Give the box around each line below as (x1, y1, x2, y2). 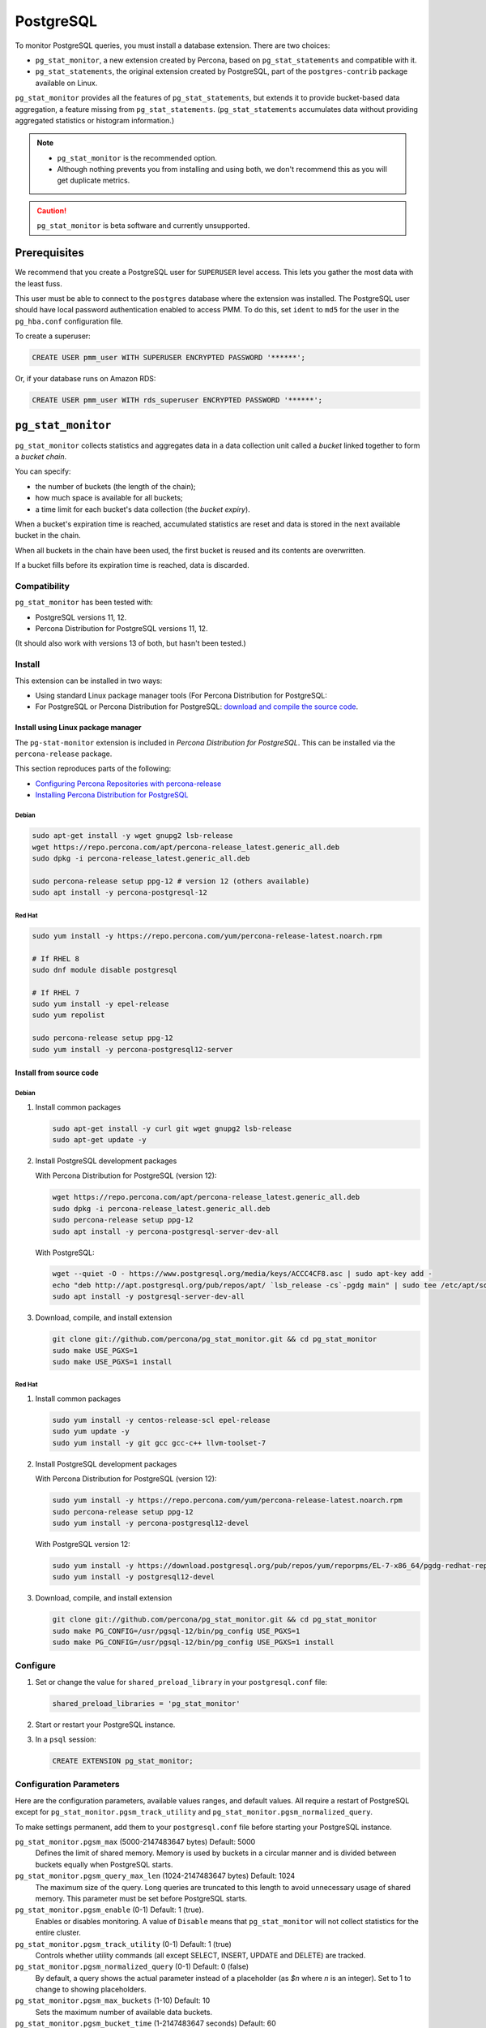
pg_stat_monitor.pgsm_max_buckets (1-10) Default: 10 (15, 1996, 211, 2005)
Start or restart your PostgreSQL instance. (35, 1720, 176, 1729)
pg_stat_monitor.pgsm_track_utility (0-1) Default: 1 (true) (15, 1939, 232, 1949)
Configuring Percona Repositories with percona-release (35, 779, 222, 788)
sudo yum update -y (52, 1427, 130, 1436)
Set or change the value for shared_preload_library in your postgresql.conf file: (35, 1677, 328, 1686)
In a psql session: (35, 1734, 96, 1744)
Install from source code (15, 1068, 99, 1078)
